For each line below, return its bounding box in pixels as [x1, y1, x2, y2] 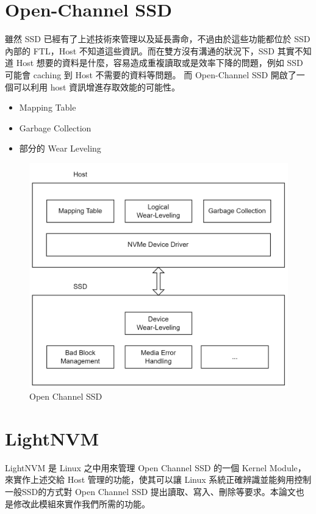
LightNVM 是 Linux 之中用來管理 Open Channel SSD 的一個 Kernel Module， [5, 461, 306, 474]
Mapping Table [19, 101, 76, 114]
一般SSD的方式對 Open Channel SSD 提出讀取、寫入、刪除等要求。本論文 [5, 485, 296, 498]
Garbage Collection [19, 121, 92, 134]
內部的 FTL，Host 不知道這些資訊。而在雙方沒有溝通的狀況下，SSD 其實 [5, 44, 295, 57]
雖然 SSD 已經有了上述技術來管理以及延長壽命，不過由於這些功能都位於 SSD [5, 32, 311, 45]
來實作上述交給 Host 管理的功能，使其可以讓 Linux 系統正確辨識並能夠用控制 [5, 473, 312, 486]
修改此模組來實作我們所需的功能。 [13, 497, 150, 510]
